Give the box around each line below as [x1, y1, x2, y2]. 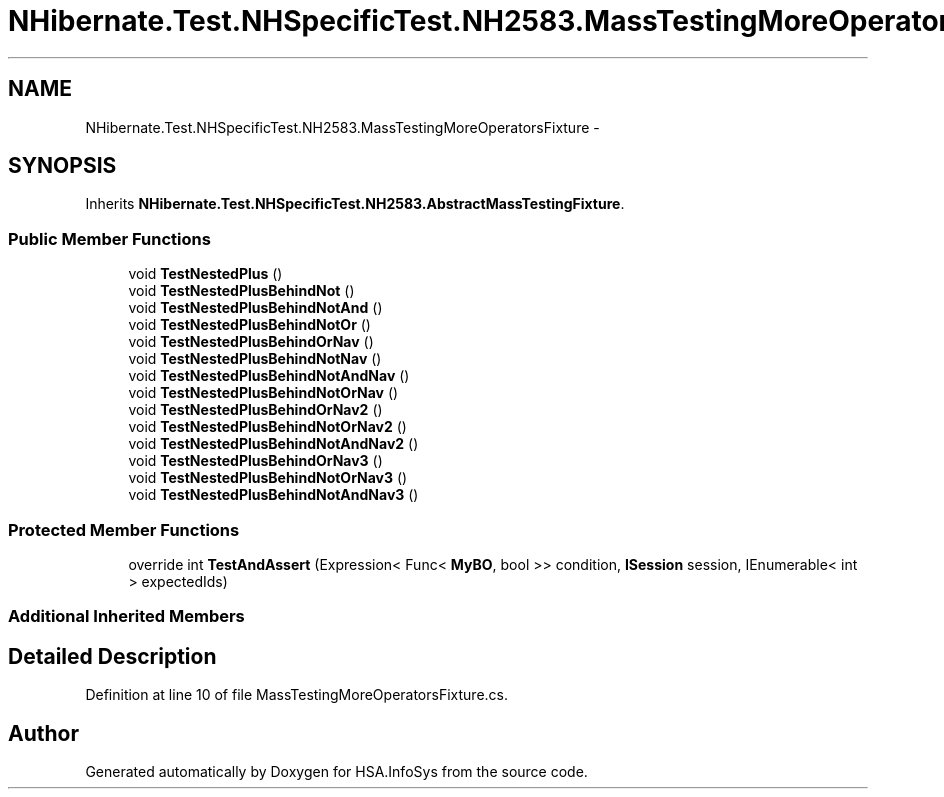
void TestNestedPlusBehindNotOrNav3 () [128, 469, 408, 487]
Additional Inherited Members [8, 606, 245, 627]
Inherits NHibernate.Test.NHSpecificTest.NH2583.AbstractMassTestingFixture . [85, 195, 625, 213]
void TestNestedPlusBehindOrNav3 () [128, 452, 383, 470]
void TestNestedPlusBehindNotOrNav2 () [128, 418, 407, 436]
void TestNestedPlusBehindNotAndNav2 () [128, 435, 419, 453]
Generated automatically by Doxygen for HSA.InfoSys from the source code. [85, 763, 588, 780]
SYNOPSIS [8, 153, 117, 179]
